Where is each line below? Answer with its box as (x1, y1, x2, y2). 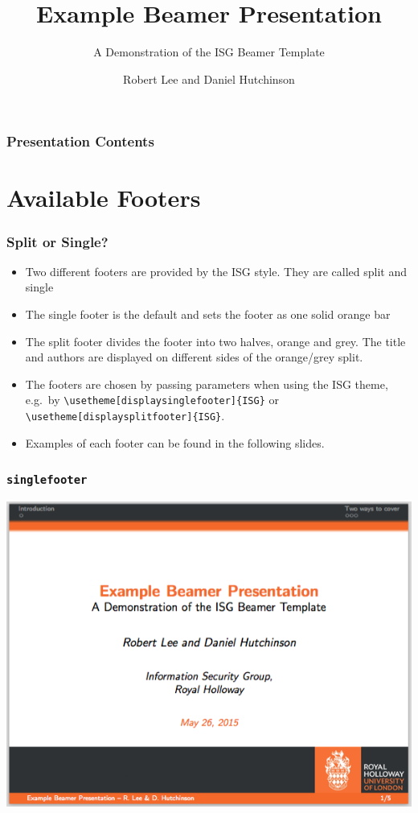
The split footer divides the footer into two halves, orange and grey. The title (25, 332, 406, 349)
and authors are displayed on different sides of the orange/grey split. (25, 349, 363, 365)
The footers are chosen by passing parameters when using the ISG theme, (25, 375, 388, 392)
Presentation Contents (6, 131, 154, 151)
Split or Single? (6, 231, 109, 251)
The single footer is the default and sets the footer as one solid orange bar (25, 306, 391, 323)
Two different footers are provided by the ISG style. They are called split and (25, 262, 407, 279)
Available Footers (6, 181, 201, 214)
